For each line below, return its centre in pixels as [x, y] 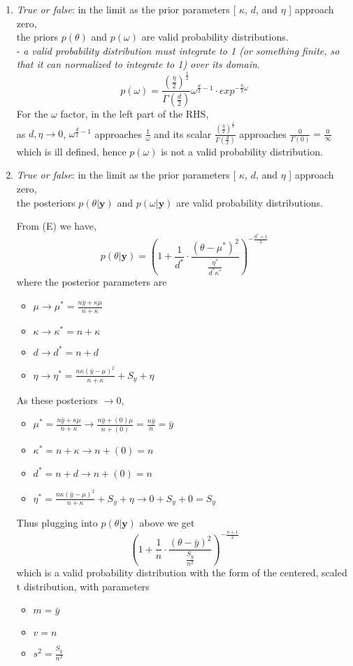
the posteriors [46, 202]
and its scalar [183, 133]
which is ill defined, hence [71, 151]
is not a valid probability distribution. [242, 151]
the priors [37, 37]
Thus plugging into [57, 523]
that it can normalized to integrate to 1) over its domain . [138, 64]
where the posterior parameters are [92, 282]
